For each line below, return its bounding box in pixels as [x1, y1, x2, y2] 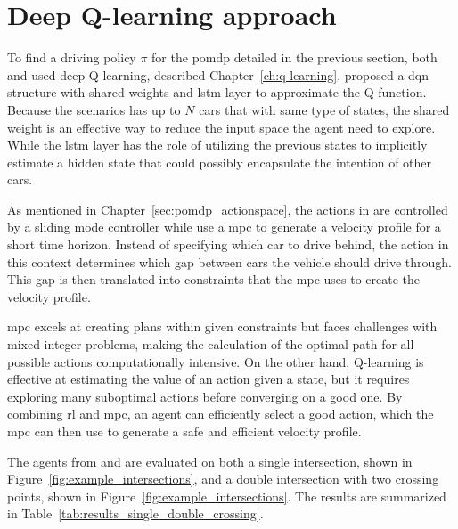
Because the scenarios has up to [7, 100, 181, 118]
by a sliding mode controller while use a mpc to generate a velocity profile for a [7, 217, 441, 236]
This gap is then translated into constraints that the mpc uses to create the [7, 270, 421, 289]
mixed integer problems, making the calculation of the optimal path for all [7, 335, 414, 354]
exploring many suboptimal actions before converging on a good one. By [7, 387, 403, 405]
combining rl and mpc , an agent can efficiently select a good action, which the [7, 404, 434, 423]
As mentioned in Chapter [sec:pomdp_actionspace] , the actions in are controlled [7, 199, 448, 218]
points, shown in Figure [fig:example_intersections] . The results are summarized [7, 486, 446, 505]
